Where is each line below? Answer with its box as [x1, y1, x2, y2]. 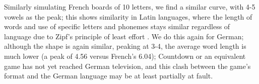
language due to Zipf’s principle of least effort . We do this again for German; [4, 31, 244, 41]
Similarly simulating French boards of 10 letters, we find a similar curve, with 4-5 [4, 2, 255, 12]
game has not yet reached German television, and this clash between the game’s [4, 60, 251, 71]
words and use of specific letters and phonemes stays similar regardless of [4, 21, 230, 32]
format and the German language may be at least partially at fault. [4, 70, 213, 81]
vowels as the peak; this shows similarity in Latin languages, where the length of [4, 11, 252, 22]
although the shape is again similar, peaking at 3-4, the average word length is [4, 41, 246, 51]
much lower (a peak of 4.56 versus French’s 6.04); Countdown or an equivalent [4, 50, 246, 61]
